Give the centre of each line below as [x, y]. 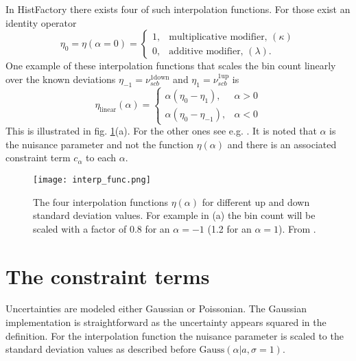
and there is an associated [282, 144]
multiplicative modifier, [218, 37]
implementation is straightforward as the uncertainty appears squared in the [166, 322]
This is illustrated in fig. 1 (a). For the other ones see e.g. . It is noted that [161, 131]
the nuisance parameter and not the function [99, 144]
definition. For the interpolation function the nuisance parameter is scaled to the [175, 335]
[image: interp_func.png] [92, 179]
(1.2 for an [229, 228]
